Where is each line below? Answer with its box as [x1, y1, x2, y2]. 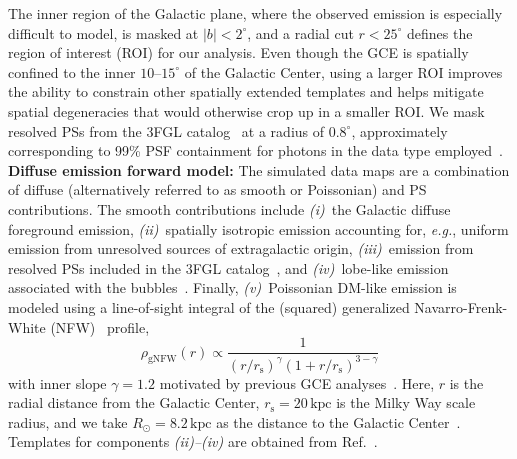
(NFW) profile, [50, 316, 150, 337]
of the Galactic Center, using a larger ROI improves [184, 61, 503, 82]
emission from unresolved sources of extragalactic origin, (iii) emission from [8, 238, 474, 259]
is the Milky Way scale [336, 392, 476, 413]
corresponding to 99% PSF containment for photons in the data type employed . [8, 140, 503, 161]
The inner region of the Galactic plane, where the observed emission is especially [8, 3, 503, 23]
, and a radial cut [247, 22, 354, 43]
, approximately [351, 120, 448, 141]
